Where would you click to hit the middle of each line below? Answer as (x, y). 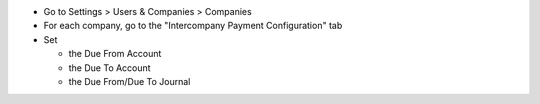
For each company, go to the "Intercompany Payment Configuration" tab (193, 26)
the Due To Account (109, 67)
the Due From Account (115, 54)
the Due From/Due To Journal (129, 81)
